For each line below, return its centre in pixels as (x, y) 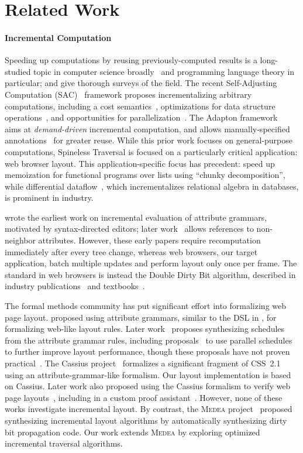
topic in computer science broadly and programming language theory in (164, 71)
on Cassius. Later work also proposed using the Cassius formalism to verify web (148, 386)
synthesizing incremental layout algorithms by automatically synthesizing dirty (146, 420)
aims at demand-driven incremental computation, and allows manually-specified (147, 128)
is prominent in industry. (49, 198)
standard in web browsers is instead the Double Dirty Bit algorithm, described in (150, 274)
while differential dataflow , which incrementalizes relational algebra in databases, (152, 186)
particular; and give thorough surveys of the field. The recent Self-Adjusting (141, 83)
